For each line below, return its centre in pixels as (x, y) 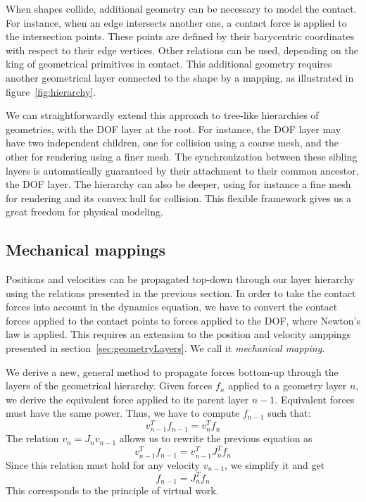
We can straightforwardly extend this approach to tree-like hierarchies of (162, 115)
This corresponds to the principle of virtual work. (112, 490)
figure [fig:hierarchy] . (51, 91)
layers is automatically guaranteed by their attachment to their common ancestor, (182, 170)
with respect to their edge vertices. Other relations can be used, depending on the (182, 50)
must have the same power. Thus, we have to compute (123, 413)
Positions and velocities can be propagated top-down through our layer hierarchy (180, 279)
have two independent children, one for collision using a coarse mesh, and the (172, 143)
